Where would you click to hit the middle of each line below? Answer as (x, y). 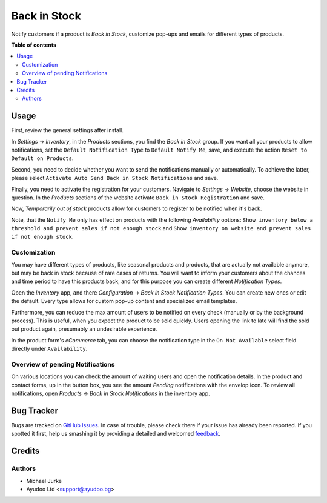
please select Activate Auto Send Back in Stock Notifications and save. (115, 178)
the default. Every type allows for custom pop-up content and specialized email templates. (124, 301)
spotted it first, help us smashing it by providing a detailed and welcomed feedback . (116, 434)
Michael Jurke (44, 481)
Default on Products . (42, 158)
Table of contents (34, 45)
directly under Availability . (49, 349)
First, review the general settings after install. (67, 130)
